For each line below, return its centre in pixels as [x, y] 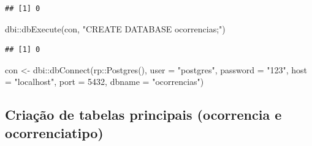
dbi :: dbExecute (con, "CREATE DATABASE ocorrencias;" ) [115, 28]
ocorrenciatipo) [54, 132]
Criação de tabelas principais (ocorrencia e [143, 115]
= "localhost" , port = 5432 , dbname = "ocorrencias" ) [105, 82]
